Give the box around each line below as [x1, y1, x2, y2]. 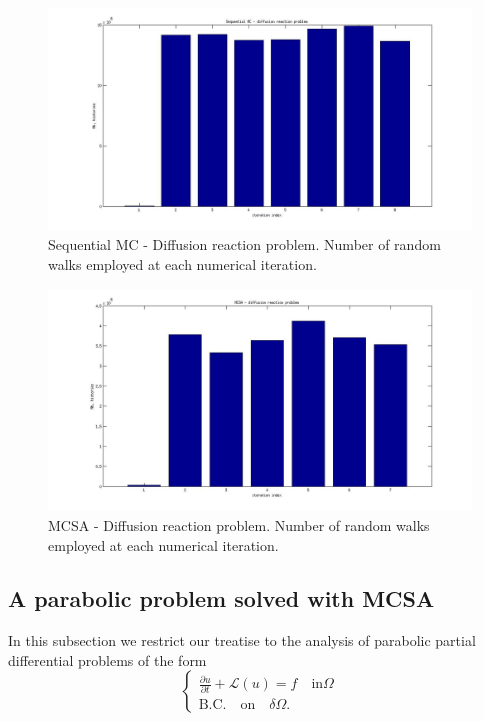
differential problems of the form [8, 649, 207, 670]
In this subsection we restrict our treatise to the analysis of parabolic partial [8, 630, 476, 651]
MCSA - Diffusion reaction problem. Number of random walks [48, 514, 430, 535]
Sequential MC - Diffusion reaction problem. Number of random [48, 234, 441, 255]
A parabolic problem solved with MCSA [8, 583, 435, 614]
